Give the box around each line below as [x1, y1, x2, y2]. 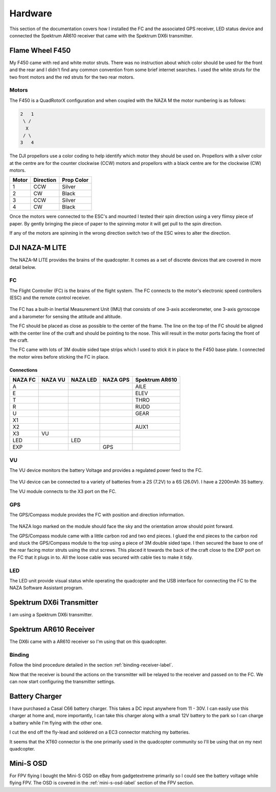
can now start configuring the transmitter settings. [9, 679, 116, 685]
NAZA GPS [102, 377, 130, 384]
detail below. [9, 264, 36, 270]
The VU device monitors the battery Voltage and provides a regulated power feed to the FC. [9, 467, 203, 473]
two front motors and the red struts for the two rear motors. [9, 74, 135, 80]
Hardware [9, 8, 52, 19]
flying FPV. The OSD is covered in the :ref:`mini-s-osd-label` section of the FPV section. [9, 780, 194, 786]
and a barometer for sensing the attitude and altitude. [9, 313, 122, 320]
